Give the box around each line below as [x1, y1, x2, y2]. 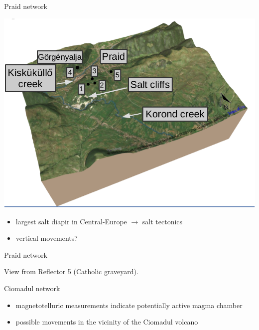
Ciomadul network [4, 283, 60, 294]
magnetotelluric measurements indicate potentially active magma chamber [15, 300, 243, 310]
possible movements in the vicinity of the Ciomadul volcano [15, 317, 198, 327]
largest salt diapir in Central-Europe [15, 216, 127, 226]
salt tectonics [142, 216, 183, 226]
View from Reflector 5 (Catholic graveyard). [4, 266, 138, 277]
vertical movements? [15, 233, 78, 243]
